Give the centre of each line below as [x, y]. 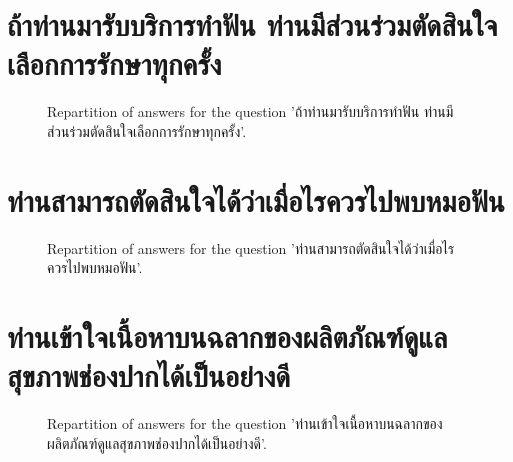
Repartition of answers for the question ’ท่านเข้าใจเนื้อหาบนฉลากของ [245, 423]
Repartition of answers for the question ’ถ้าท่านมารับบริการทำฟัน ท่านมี [250, 111]
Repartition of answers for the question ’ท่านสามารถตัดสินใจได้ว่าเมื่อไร [251, 247]
